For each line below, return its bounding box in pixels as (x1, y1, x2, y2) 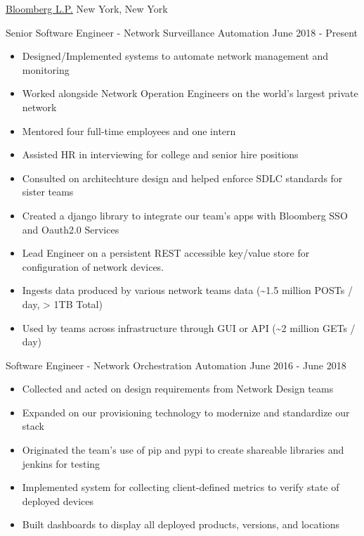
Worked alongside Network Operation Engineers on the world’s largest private (22, 86, 358, 101)
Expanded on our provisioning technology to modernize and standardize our (22, 404, 350, 419)
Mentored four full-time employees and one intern (22, 123, 236, 138)
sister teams (22, 184, 74, 199)
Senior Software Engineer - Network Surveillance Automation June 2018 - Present (6, 25, 358, 39)
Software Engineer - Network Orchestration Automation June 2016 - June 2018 (6, 357, 346, 372)
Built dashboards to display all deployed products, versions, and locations (22, 517, 340, 532)
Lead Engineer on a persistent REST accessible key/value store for (22, 245, 310, 260)
